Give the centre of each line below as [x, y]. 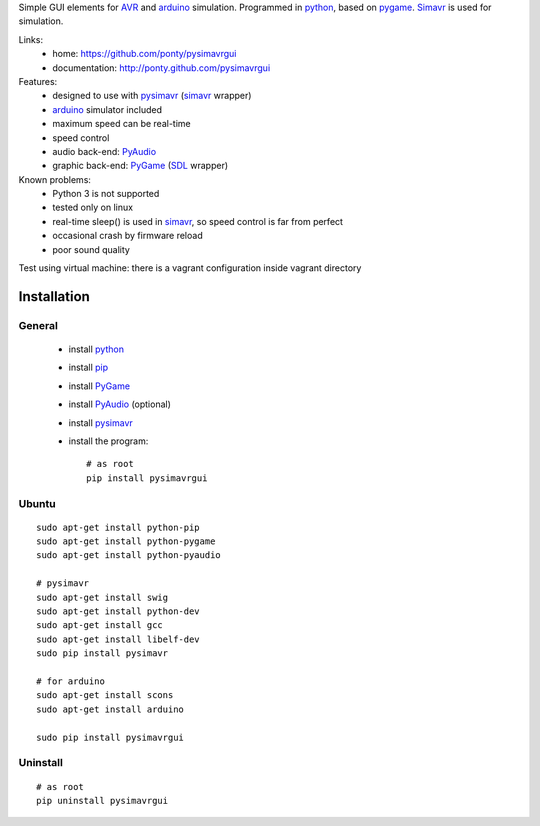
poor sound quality [91, 249]
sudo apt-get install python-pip [118, 527]
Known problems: [55, 179]
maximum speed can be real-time [121, 124]
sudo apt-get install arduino [110, 709]
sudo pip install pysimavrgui [110, 737]
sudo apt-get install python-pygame [126, 541]
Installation [54, 296]
